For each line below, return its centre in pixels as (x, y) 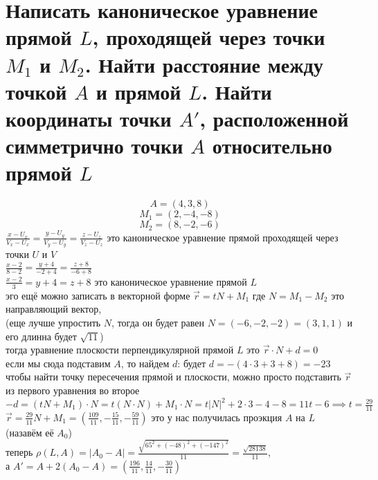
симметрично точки (94, 146)
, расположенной (274, 118)
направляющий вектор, (54, 309)
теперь (19, 452)
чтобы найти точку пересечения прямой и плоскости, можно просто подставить (173, 377)
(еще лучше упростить (53, 322)
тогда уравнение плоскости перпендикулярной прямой (120, 350)
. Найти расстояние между (204, 64)
